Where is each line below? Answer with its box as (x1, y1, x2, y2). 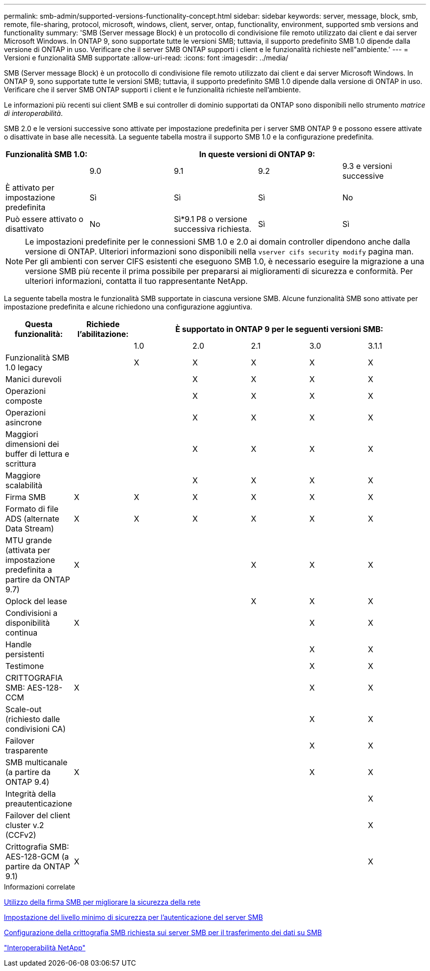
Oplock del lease (5, 596, 67, 606)
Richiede (86, 319, 120, 329)
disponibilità (5, 618, 50, 628)
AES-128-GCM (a (5, 852, 69, 861)
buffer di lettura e (5, 449, 69, 459)
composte (5, 396, 42, 406)
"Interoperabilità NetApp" (4, 943, 86, 952)
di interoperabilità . (4, 109, 63, 117)
